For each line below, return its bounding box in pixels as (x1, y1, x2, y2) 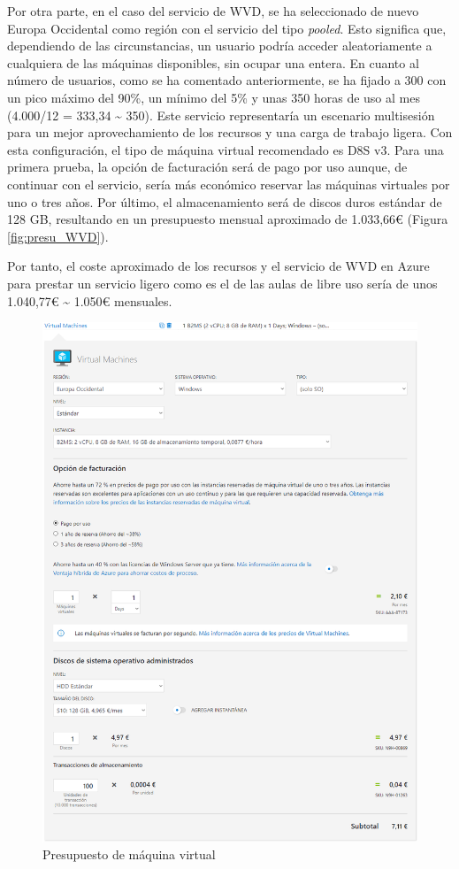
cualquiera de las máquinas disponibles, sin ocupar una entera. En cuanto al (7, 53, 419, 72)
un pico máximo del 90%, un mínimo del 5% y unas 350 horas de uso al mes (7, 88, 420, 106)
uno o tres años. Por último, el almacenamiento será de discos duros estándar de (7, 192, 442, 211)
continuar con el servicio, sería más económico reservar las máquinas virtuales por (7, 174, 450, 193)
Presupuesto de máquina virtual (42, 845, 216, 864)
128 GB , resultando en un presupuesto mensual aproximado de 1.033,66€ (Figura (7, 210, 448, 228)
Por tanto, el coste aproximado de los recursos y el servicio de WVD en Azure (7, 257, 430, 275)
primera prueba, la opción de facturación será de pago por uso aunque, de (7, 158, 408, 176)
